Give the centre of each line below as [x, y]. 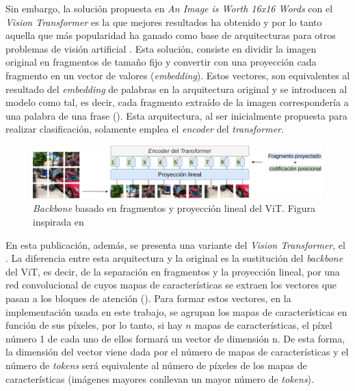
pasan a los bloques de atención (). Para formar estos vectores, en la [148, 298]
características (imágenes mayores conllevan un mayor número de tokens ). [160, 378]
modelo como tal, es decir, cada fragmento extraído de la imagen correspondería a [177, 102]
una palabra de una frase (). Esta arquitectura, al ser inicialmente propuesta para [176, 115]
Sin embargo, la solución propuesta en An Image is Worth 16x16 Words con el [169, 8]
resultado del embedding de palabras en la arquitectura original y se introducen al [176, 89]
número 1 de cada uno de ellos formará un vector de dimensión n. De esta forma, [175, 338]
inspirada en [58, 221]
